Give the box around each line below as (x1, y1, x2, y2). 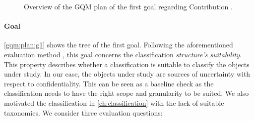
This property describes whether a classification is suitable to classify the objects (4, 59, 250, 69)
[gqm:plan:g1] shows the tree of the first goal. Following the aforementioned (4, 40, 233, 50)
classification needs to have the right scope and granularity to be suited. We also (4, 88, 249, 98)
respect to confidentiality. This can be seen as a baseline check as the (4, 78, 214, 88)
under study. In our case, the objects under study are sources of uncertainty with (4, 69, 251, 79)
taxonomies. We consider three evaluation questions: (4, 107, 163, 118)
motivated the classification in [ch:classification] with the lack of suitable (4, 97, 224, 108)
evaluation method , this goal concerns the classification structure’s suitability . (4, 49, 242, 59)
